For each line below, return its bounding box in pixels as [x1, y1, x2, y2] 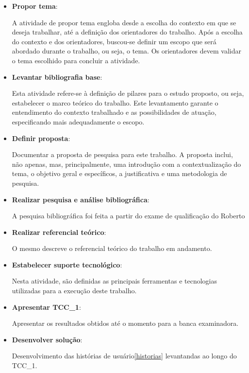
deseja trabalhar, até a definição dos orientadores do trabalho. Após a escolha [12, 27, 243, 37]
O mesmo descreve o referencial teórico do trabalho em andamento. [12, 243, 212, 253]
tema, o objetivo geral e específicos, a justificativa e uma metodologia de [12, 168, 227, 178]
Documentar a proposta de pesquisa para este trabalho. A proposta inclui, [12, 149, 233, 160]
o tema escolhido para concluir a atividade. [12, 55, 140, 65]
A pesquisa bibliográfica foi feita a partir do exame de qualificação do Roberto [12, 211, 245, 221]
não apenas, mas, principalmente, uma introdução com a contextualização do [12, 159, 241, 169]
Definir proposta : [12, 133, 70, 143]
